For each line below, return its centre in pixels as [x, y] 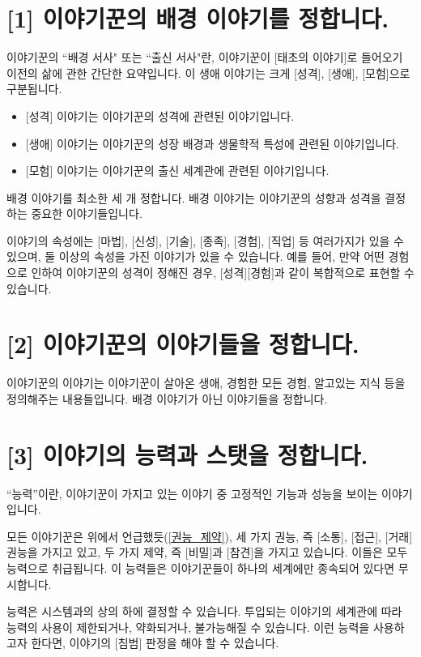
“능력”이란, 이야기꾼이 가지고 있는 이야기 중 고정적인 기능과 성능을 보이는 [192, 493]
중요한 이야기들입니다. [87, 213]
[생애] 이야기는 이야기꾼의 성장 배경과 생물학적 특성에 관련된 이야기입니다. [212, 143]
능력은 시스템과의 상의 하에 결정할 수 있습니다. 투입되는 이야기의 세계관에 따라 [204, 611]
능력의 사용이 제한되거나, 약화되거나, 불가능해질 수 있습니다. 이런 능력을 [188, 627]
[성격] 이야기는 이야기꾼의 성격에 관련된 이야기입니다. [160, 115]
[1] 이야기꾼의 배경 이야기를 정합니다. [198, 18]
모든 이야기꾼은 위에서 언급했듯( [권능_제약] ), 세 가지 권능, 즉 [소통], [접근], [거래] [210, 536]
